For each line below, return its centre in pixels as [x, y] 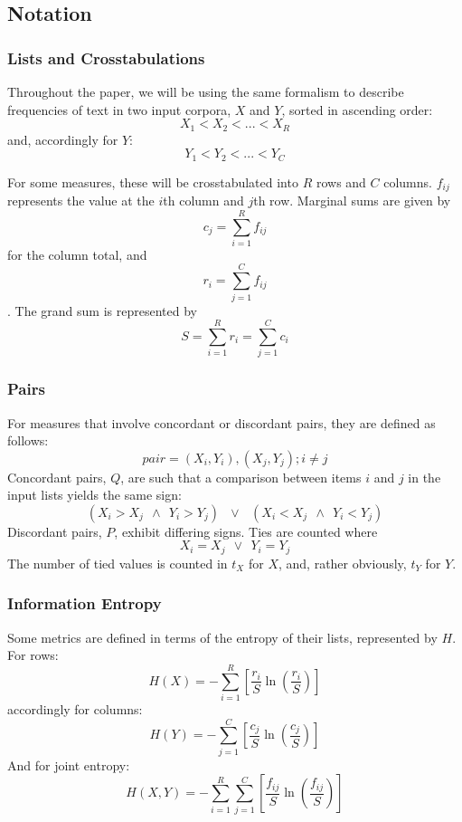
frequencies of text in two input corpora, [119, 109]
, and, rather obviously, [342, 563]
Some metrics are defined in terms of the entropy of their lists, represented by [222, 637]
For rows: [33, 655]
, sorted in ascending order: [357, 109]
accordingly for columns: [75, 709]
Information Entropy [85, 603]
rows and [341, 182]
